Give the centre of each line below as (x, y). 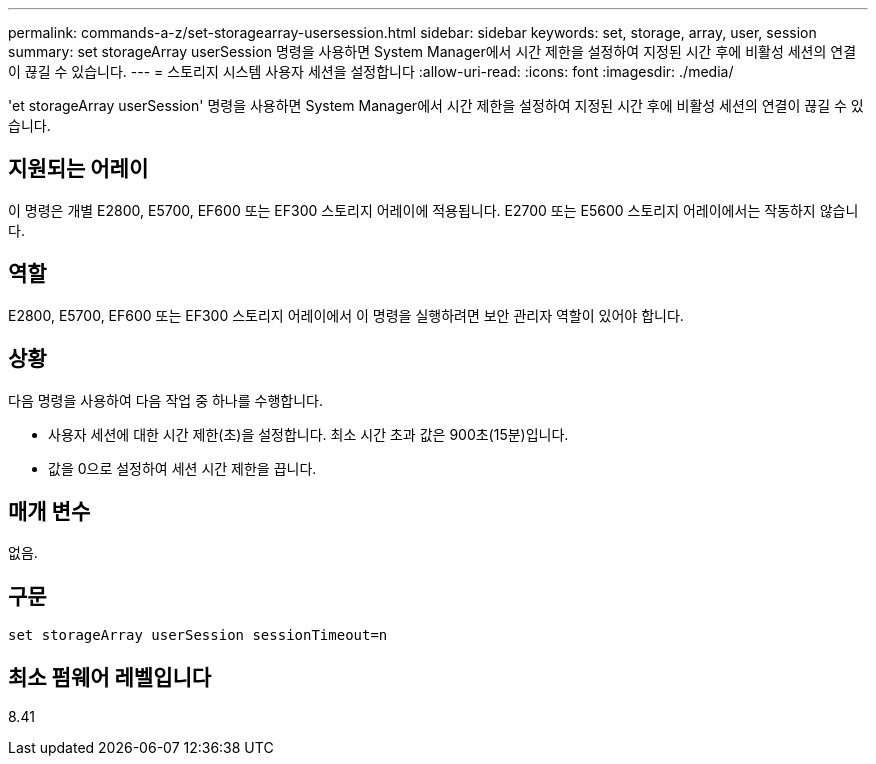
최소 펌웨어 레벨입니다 (110, 677)
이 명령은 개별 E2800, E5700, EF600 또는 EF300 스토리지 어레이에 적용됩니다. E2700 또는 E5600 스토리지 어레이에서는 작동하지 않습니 (433, 210)
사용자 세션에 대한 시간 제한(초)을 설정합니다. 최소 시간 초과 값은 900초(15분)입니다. (308, 434)
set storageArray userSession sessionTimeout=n (198, 635)
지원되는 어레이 (78, 169)
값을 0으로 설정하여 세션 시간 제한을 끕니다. (182, 468)
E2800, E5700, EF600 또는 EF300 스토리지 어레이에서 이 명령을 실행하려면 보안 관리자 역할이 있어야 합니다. (346, 315)
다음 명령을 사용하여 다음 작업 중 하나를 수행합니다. (165, 400)
